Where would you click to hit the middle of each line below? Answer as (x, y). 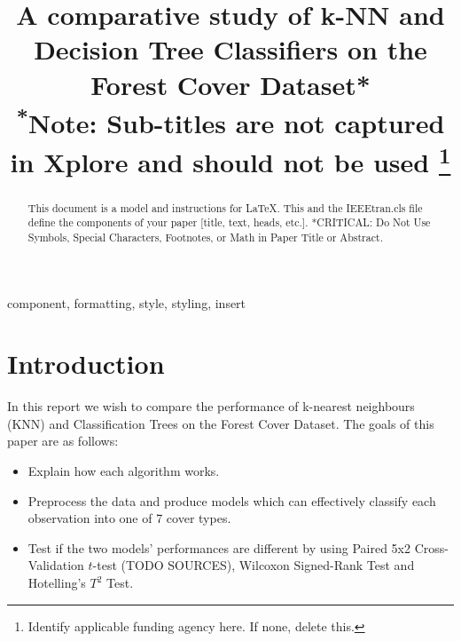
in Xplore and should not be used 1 (230, 159)
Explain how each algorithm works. (124, 471)
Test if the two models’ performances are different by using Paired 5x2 (219, 547)
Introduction (86, 364)
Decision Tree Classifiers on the (230, 49)
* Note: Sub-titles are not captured (230, 121)
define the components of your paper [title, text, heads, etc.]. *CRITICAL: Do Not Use (229, 222)
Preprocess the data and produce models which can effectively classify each (232, 500)
